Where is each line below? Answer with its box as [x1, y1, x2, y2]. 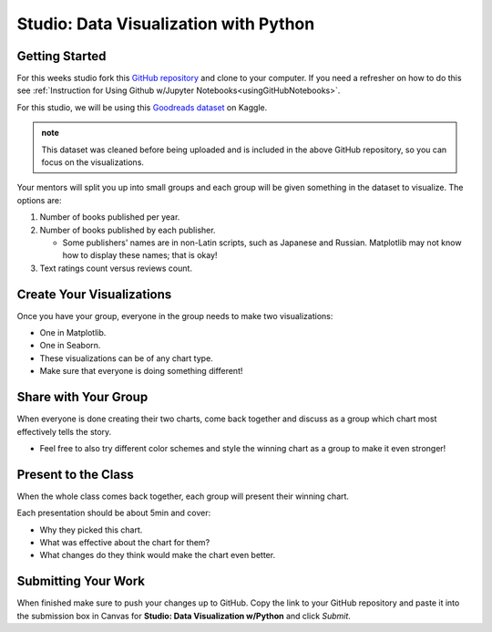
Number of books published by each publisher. [39, 224, 216, 235]
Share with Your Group [16, 389, 149, 405]
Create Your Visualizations [16, 286, 172, 302]
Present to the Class [16, 466, 134, 482]
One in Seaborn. [39, 340, 101, 351]
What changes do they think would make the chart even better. [39, 550, 276, 561]
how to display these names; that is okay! [62, 250, 218, 261]
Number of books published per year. [39, 212, 180, 223]
